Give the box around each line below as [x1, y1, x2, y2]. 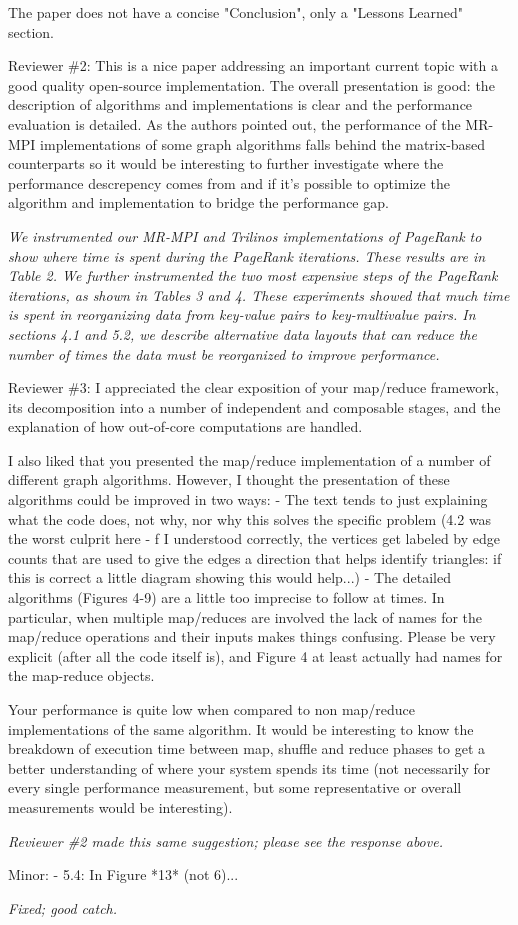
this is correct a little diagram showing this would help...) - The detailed [8, 567, 451, 588]
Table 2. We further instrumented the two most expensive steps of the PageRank [8, 265, 498, 286]
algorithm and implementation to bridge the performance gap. [8, 192, 389, 213]
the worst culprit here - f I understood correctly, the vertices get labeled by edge [8, 528, 501, 549]
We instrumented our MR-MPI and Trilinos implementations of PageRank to [8, 225, 482, 246]
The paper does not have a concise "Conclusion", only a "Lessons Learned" [8, 2, 464, 22]
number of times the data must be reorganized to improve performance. [8, 343, 440, 364]
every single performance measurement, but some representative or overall [8, 777, 462, 798]
